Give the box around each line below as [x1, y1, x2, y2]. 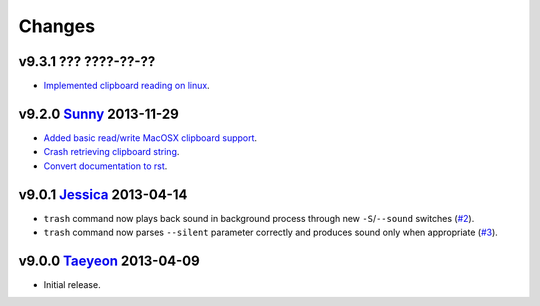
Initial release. [43, 278, 101, 290]
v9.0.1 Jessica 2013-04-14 [18, 186, 188, 203]
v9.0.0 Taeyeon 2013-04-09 [18, 252, 200, 269]
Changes [18, 15, 95, 37]
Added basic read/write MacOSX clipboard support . [43, 131, 258, 144]
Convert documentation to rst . [43, 160, 168, 172]
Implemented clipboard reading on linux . [43, 80, 210, 92]
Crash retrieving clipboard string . [43, 146, 180, 158]
